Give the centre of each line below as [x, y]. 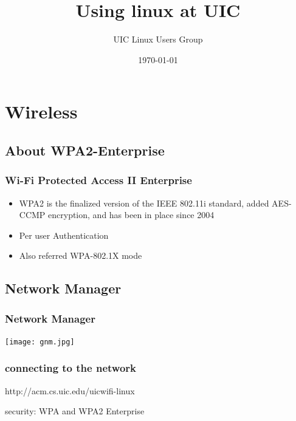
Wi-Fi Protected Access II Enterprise [98, 180]
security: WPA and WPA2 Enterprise [75, 411]
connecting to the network [71, 368]
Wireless [41, 111]
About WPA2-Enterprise [85, 150]
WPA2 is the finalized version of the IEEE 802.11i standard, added [144, 203]
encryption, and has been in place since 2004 [131, 215]
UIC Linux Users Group [158, 39]
